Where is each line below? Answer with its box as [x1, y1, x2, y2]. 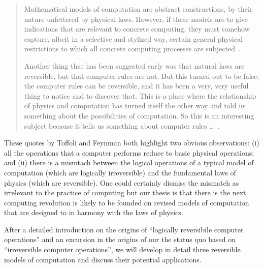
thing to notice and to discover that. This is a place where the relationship [24, 90, 256, 101]
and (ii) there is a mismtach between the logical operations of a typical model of [4, 157, 254, 168]
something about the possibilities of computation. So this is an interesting [24, 110, 254, 121]
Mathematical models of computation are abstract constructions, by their [24, 4, 253, 14]
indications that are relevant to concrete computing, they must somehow [24, 23, 250, 34]
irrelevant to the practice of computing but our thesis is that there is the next [4, 187, 246, 198]
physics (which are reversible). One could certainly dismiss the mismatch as [4, 177, 239, 188]
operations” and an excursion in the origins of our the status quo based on [4, 234, 236, 245]
